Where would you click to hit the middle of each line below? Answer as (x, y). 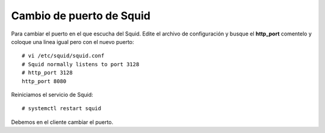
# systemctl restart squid (62, 109)
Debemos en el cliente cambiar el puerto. (62, 122)
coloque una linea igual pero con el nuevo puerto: (73, 42)
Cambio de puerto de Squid (81, 16)
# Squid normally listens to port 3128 (81, 64)
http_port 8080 (44, 81)
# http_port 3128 (47, 73)
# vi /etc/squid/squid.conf (63, 56)
